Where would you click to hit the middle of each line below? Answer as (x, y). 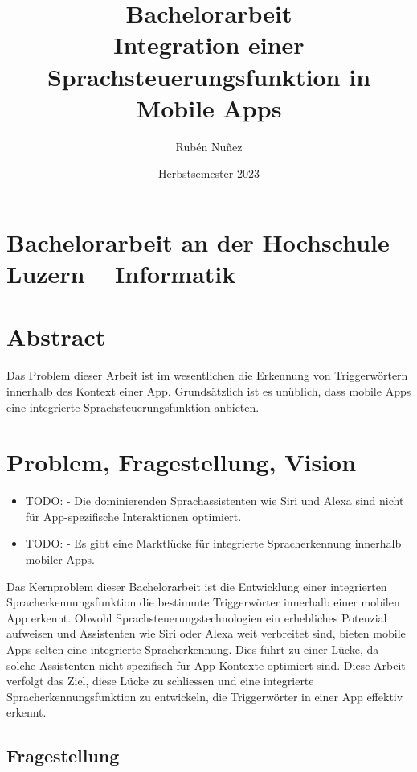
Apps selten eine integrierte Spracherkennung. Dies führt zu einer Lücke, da (193, 649)
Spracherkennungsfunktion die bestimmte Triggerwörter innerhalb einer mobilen (203, 602)
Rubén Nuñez (209, 146)
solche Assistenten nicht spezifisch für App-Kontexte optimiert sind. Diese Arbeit (206, 665)
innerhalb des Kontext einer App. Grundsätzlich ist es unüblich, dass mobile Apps (209, 390)
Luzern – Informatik (121, 274)
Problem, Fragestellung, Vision (182, 462)
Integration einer (209, 45)
